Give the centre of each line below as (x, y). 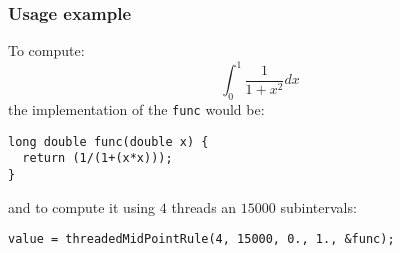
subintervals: (318, 206)
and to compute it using (82, 206)
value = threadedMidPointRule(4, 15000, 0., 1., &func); (201, 239)
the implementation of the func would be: (136, 109)
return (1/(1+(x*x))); (97, 158)
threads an (204, 206)
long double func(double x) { (108, 141)
